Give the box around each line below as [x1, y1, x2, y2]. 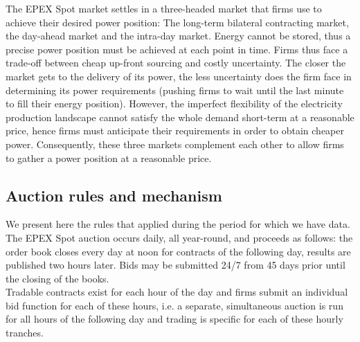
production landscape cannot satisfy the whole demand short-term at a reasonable [6, 109, 354, 124]
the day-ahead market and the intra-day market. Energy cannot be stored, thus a [6, 28, 351, 43]
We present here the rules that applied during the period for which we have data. [6, 217, 350, 231]
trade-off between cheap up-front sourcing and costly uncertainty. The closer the [6, 55, 346, 70]
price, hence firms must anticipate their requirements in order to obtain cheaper [6, 123, 344, 138]
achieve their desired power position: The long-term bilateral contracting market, [6, 15, 349, 29]
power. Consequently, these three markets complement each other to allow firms [6, 136, 344, 151]
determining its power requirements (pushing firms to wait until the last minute [6, 82, 344, 97]
